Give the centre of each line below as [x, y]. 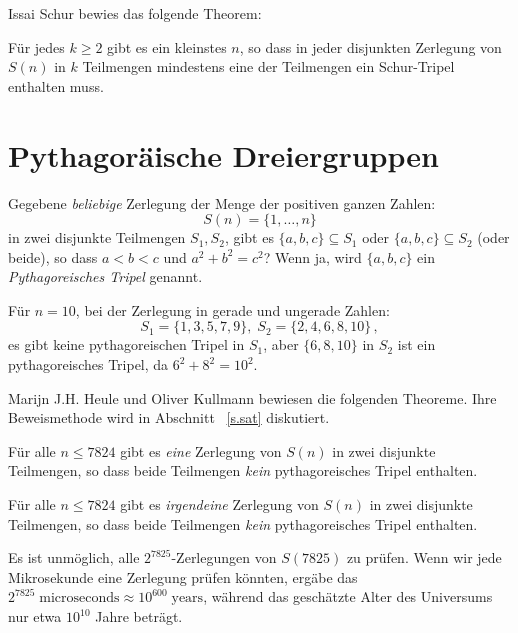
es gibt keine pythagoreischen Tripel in [126, 344]
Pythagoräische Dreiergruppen [223, 154]
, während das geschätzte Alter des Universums [348, 596]
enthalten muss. [56, 85]
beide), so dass [53, 256]
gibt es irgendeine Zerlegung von [219, 504]
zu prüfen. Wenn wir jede [424, 557]
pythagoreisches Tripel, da [88, 364]
